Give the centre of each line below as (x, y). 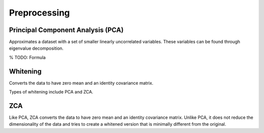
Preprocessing (40, 13)
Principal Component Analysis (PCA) (66, 30)
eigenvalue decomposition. (36, 48)
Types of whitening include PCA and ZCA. (51, 92)
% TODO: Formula (27, 57)
